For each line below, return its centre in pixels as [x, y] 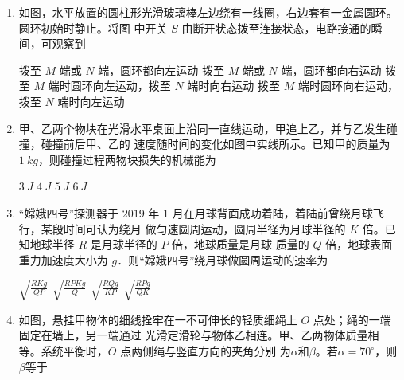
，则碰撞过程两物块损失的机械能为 [127, 159]
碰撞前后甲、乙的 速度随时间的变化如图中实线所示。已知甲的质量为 [216, 144]
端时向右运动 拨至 [233, 86]
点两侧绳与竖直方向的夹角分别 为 [206, 351]
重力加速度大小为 [63, 259]
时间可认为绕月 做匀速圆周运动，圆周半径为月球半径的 [204, 228]
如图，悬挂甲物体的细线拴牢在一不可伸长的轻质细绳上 [158, 319]
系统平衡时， [74, 351]
